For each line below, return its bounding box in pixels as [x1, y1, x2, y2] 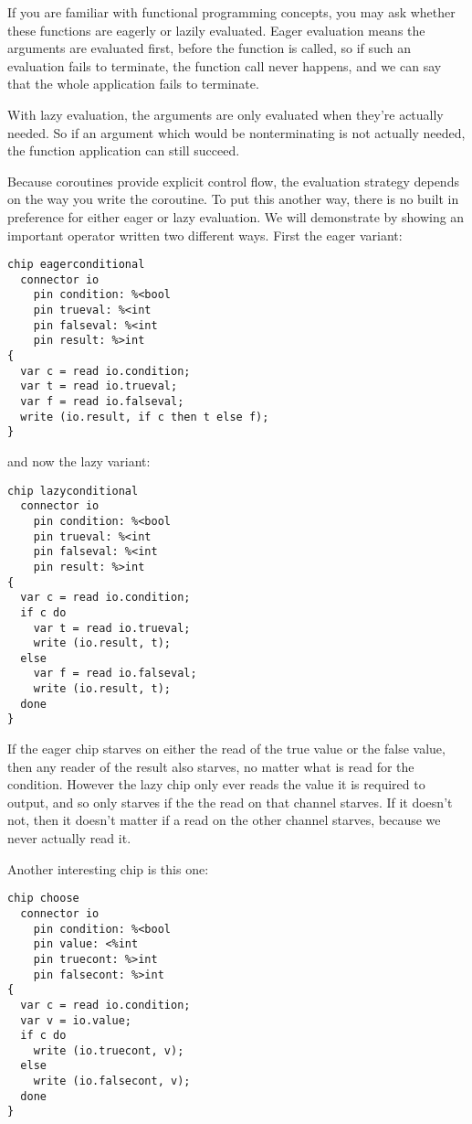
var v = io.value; [20, 1013, 132, 1027]
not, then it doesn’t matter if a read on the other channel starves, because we [7, 810, 441, 830]
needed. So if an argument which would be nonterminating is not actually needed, [7, 123, 466, 142]
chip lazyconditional [7, 484, 139, 498]
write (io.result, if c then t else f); [20, 410, 269, 423]
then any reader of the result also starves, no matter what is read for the [7, 756, 414, 776]
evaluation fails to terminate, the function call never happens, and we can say [7, 56, 442, 75]
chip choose [7, 892, 79, 905]
